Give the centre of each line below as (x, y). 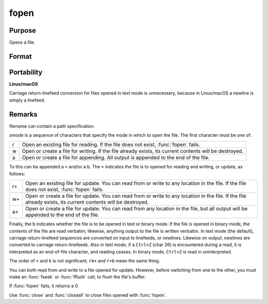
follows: (17, 174)
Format (21, 56)
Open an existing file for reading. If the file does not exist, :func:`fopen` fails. (111, 145)
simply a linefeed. (27, 100)
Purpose (23, 30)
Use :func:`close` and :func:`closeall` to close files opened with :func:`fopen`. (88, 295)
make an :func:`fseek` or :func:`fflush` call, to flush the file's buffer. (77, 277)
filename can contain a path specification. (52, 126)
